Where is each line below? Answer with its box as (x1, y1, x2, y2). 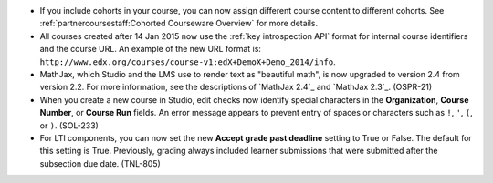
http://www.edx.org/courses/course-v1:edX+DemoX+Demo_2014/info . (39, 56, 337, 67)
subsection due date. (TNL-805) (39, 158, 162, 168)
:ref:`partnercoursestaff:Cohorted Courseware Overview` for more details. (39, 18, 319, 29)
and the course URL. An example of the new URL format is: (39, 44, 262, 55)
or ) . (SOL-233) (39, 119, 100, 131)
